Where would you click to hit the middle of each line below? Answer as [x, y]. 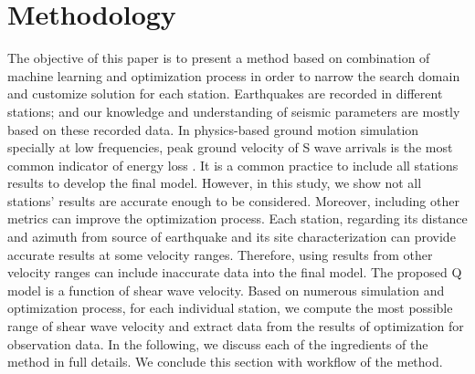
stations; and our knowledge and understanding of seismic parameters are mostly [234, 111]
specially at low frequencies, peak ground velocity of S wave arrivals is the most [230, 147]
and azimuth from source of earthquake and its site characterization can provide [232, 237]
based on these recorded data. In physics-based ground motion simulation [213, 129]
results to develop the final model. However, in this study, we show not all [215, 183]
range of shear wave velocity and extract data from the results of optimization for [236, 326]
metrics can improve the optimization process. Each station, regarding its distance [237, 218]
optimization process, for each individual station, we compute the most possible [230, 308]
